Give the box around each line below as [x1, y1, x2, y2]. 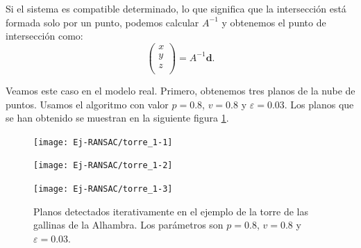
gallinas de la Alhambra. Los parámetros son [33, 217, 224, 232]
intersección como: [6, 28, 83, 43]
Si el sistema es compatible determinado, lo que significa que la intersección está [6, 1, 346, 15]
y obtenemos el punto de [221, 15, 326, 29]
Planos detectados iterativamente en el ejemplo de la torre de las [33, 204, 308, 218]
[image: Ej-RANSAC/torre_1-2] [33, 160, 173, 171]
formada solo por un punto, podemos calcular [6, 15, 199, 29]
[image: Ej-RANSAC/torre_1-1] [33, 137, 173, 147]
